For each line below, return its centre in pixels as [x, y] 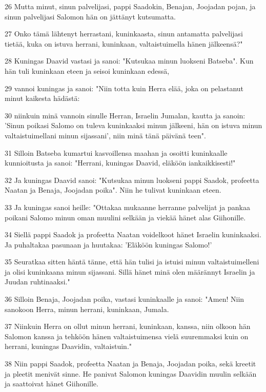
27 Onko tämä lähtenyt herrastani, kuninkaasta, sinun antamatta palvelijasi [124, 34]
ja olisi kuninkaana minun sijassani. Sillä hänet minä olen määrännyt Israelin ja [130, 271]
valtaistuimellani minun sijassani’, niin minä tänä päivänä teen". [105, 135]
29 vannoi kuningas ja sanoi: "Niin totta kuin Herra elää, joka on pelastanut [124, 88]
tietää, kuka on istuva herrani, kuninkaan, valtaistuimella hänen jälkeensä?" [124, 43]
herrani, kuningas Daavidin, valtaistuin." [68, 346]
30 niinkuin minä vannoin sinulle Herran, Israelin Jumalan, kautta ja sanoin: [125, 115]
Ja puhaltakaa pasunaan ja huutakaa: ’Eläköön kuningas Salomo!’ [108, 244]
